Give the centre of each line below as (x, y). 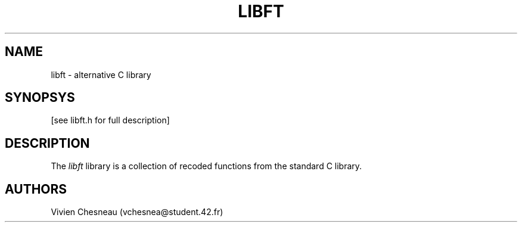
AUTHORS (36, 189)
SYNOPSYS (40, 98)
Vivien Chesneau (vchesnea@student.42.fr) (137, 212)
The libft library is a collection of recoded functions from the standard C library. (206, 166)
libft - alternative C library (101, 74)
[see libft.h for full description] (110, 120)
